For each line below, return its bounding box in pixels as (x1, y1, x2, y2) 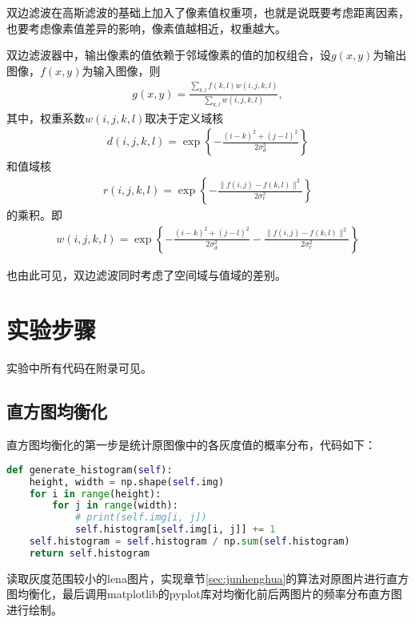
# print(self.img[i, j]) (74, 512, 207, 524)
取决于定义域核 (145, 109, 224, 126)
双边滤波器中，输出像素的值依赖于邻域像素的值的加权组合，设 (6, 46, 331, 63)
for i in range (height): (29, 488, 162, 500)
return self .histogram (29, 547, 150, 559)
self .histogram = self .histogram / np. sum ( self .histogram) (29, 536, 350, 548)
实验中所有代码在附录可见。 (6, 360, 152, 376)
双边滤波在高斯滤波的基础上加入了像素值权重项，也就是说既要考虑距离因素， (6, 4, 409, 20)
